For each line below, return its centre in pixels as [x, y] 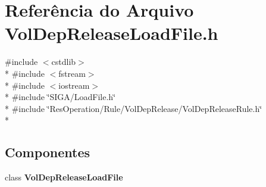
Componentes [48, 152]
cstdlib [64, 62]
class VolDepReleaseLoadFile [64, 177]
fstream [72, 73]
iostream [74, 85]
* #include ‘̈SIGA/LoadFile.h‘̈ [60, 97]
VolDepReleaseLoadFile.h [112, 33]
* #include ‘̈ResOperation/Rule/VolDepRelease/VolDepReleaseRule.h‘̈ [134, 108]
